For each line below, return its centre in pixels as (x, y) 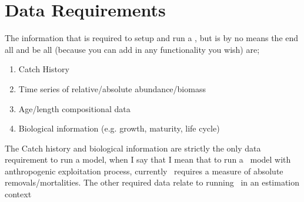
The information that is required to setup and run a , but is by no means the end (152, 38)
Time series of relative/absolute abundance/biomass (112, 88)
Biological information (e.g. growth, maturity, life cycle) (119, 128)
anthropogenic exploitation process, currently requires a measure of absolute (144, 171)
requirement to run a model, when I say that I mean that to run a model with (148, 159)
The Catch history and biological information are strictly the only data (133, 148)
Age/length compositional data (74, 108)
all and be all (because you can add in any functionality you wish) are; (132, 49)
